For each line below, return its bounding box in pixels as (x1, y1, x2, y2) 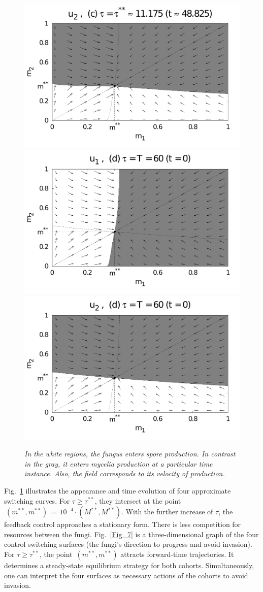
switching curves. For (4, 495, 70, 506)
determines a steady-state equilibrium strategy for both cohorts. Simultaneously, (4, 560, 254, 570)
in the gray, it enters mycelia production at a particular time (24, 458, 213, 469)
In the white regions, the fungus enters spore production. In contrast (24, 448, 236, 459)
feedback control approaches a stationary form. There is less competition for (4, 519, 241, 530)
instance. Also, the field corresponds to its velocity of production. (24, 468, 225, 479)
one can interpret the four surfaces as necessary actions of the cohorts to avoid (4, 570, 248, 580)
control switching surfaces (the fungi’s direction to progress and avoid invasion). (4, 539, 252, 549)
